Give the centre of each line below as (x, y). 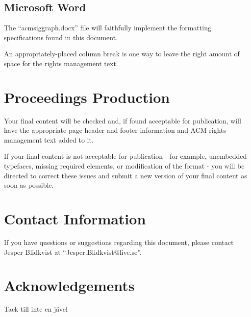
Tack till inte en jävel (36, 309)
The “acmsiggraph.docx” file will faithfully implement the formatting (108, 28)
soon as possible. (29, 185)
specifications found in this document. (61, 37)
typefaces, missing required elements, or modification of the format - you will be (124, 166)
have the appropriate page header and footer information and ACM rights (115, 130)
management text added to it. (49, 139)
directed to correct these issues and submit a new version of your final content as (125, 175)
